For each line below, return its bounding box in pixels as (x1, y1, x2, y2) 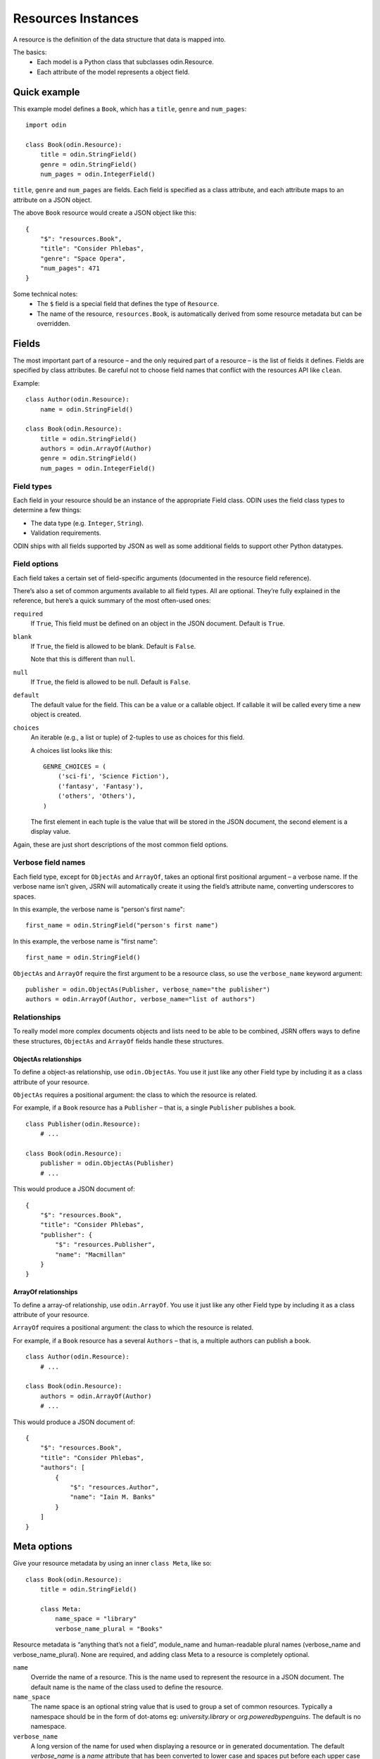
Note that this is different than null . (30, 655, 136, 663)
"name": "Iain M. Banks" (70, 1493, 156, 1501)
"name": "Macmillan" (55, 1250, 126, 1259)
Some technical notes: (13, 289, 78, 298)
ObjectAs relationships (13, 1055, 82, 1063)
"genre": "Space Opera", (39, 254, 126, 262)
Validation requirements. (30, 528, 101, 538)
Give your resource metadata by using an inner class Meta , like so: (13, 1559, 212, 1568)
